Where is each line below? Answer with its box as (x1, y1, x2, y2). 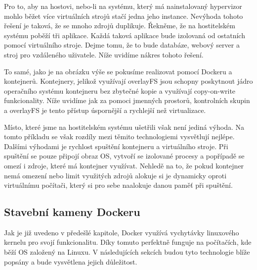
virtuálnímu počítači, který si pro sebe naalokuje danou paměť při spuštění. (4, 180, 233, 190)
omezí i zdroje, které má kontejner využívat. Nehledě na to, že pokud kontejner (4, 160, 244, 170)
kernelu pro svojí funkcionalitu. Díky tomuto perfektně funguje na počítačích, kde (4, 237, 252, 247)
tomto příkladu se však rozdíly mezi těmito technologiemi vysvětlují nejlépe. (4, 131, 235, 142)
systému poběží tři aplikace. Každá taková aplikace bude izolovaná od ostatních (4, 30, 245, 40)
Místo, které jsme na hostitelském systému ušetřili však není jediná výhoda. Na (4, 121, 245, 132)
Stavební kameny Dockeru (4, 204, 140, 219)
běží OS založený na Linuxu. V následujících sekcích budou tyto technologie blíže (4, 247, 250, 257)
